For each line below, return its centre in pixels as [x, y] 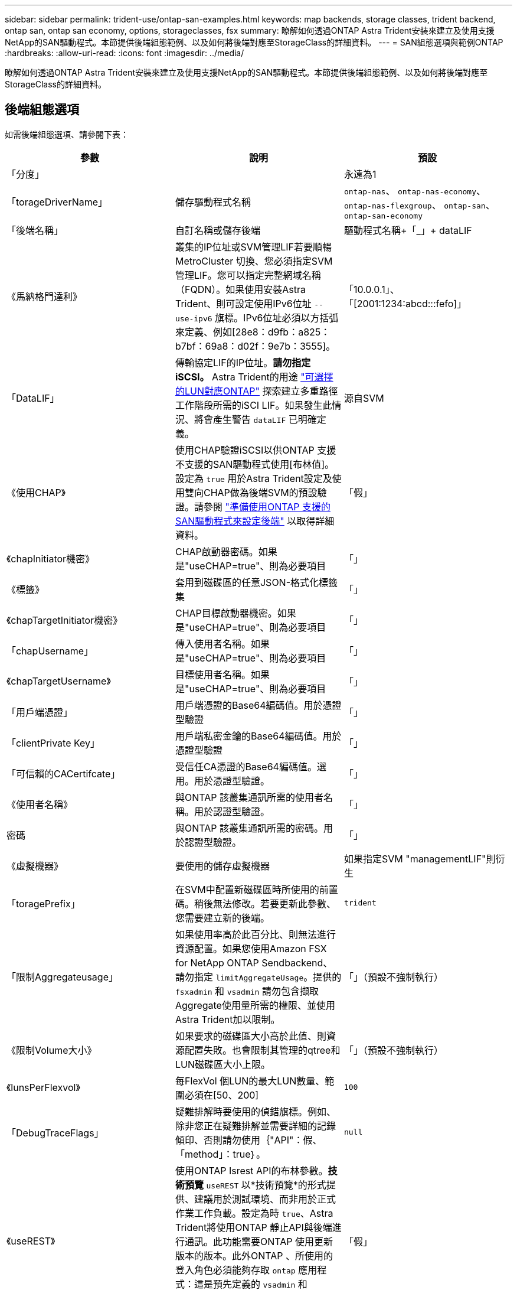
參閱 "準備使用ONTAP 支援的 [267, 506]
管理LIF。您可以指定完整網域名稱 [248, 275]
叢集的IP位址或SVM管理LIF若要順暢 [253, 247]
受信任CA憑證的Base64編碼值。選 [251, 766]
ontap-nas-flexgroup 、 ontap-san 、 [419, 205]
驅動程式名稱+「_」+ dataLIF [408, 230]
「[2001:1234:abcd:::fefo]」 [405, 303]
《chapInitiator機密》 [51, 558]
